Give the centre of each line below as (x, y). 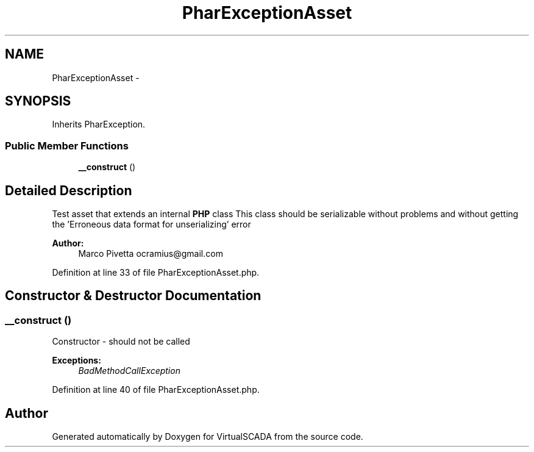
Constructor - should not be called (121, 342)
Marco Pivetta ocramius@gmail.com (151, 254)
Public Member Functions (67, 145)
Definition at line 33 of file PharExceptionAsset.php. (156, 273)
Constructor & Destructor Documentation (133, 296)
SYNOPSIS (38, 101)
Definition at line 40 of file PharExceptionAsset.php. (156, 390)
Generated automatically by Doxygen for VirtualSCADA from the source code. (208, 437)
